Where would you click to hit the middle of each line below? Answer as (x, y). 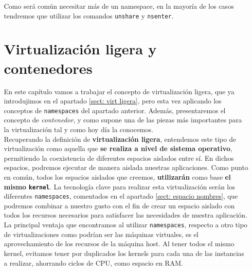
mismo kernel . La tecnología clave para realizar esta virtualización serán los (119, 186)
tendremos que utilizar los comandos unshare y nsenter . (89, 15)
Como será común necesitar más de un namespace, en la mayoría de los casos (119, 6)
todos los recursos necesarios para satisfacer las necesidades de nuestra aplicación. (126, 215)
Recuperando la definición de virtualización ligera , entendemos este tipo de (120, 139)
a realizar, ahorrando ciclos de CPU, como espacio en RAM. (94, 263)
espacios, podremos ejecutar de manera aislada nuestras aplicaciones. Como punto (126, 167)
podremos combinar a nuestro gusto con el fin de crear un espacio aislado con (119, 205)
